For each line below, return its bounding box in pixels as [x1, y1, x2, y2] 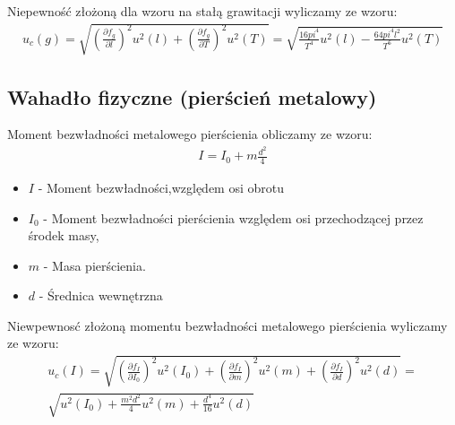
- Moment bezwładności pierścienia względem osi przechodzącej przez [43, 208, 424, 227]
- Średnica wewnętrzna [39, 286, 163, 305]
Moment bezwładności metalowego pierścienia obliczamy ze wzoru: [7, 125, 373, 143]
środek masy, [28, 226, 99, 245]
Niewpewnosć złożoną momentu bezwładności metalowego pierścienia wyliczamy [7, 316, 448, 334]
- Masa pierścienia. [43, 256, 146, 274]
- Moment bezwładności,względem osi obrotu [38, 178, 285, 196]
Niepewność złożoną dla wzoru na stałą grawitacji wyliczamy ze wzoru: [7, 2, 398, 20]
